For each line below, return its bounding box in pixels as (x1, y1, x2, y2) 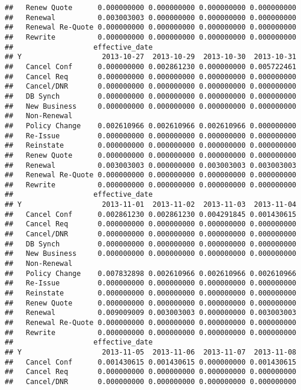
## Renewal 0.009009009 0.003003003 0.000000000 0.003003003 (5, 308, 296, 317)
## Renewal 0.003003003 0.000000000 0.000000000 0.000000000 (5, 13, 296, 22)
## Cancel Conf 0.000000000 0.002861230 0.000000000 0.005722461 (5, 62, 296, 71)
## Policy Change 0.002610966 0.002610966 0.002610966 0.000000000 (5, 121, 296, 130)
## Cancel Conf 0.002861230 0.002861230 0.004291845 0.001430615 (5, 210, 296, 219)
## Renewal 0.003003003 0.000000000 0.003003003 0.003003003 (5, 161, 296, 170)
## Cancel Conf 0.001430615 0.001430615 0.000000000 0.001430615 (5, 357, 296, 366)
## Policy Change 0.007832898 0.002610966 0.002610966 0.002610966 (5, 269, 296, 278)
